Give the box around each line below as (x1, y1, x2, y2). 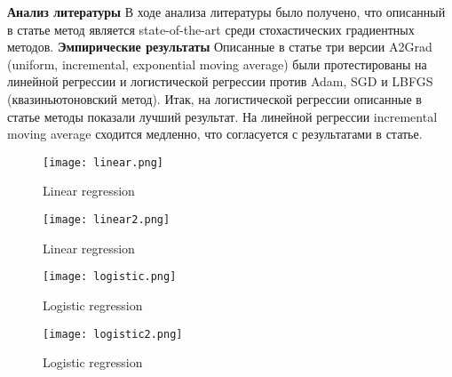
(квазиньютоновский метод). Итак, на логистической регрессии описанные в (7, 89, 422, 108)
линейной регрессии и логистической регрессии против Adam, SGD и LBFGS (7, 72, 433, 91)
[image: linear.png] (43, 156, 164, 169)
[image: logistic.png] (43, 270, 177, 284)
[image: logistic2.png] (43, 327, 183, 341)
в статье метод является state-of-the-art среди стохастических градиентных (7, 20, 415, 38)
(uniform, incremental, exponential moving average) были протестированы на (7, 54, 427, 73)
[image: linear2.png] (43, 213, 170, 226)
